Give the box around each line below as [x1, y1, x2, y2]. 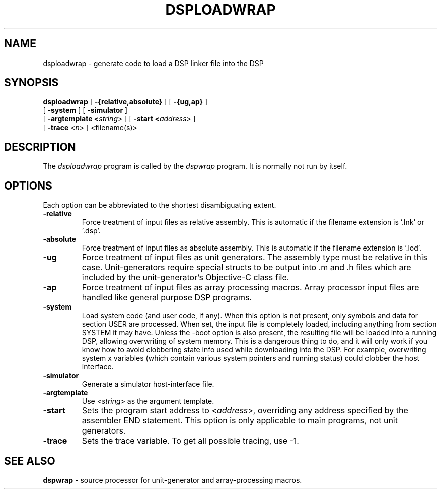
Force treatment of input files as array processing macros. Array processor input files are [82, 282, 419, 293]
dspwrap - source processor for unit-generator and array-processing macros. [43, 475, 302, 484]
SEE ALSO [4, 454, 55, 467]
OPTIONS [4, 179, 52, 192]
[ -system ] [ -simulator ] [43, 106, 128, 115]
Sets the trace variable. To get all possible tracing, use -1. [82, 436, 299, 446]
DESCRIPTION [4, 140, 76, 153]
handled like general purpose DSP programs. [82, 292, 252, 303]
